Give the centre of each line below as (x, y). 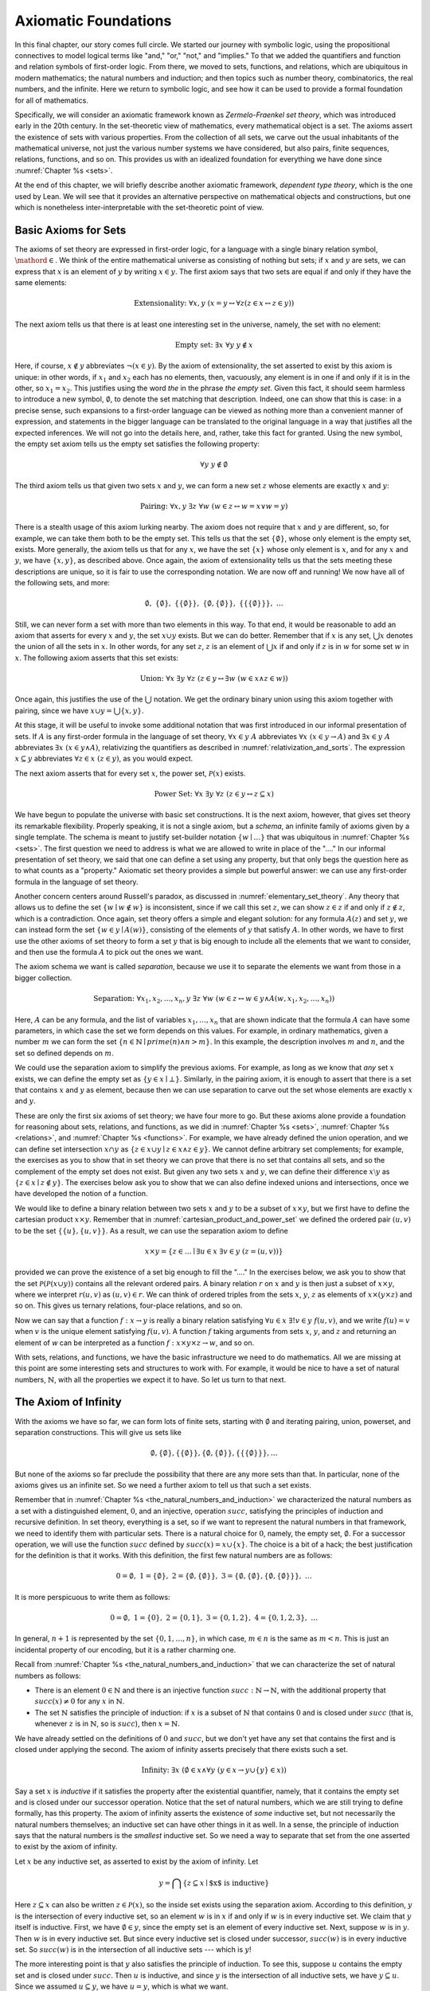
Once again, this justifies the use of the (79, 699)
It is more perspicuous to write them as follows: (92, 1597)
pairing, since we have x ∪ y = (64, 710)
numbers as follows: (48, 1676)
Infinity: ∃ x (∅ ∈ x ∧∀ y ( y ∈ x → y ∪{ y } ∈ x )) (214, 1770)
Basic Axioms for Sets (70, 230)
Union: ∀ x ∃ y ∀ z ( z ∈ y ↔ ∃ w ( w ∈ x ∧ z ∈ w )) (214, 679)
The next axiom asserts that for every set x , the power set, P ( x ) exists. (130, 773)
